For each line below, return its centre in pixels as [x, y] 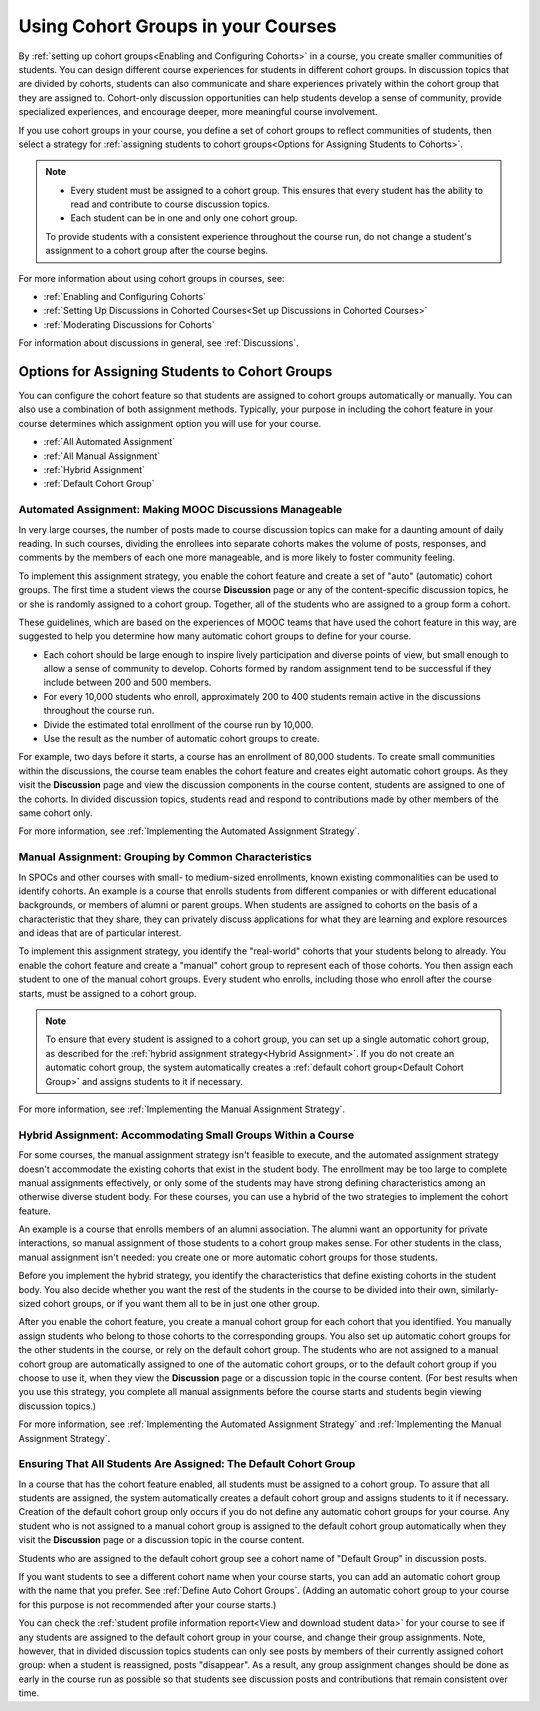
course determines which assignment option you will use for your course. [170, 423]
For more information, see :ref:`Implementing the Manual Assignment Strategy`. [181, 1109]
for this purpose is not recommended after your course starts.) [147, 1604]
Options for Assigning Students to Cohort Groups [175, 371]
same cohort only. [56, 813]
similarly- [479, 1289]
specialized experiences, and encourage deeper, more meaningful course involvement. [198, 112]
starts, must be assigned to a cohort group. [107, 993]
